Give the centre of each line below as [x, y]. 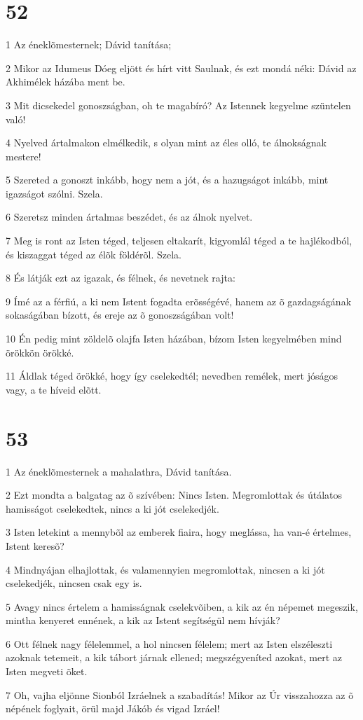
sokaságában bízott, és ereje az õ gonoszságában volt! [120, 315]
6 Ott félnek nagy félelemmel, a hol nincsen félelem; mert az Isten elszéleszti [169, 643]
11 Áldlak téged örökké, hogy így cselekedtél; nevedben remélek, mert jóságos [172, 376]
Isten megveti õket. [47, 671]
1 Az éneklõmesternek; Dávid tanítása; [89, 44]
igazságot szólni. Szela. [54, 193]
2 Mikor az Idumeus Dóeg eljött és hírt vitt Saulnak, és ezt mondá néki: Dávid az [181, 68]
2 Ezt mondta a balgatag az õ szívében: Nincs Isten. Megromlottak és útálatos [174, 495]
